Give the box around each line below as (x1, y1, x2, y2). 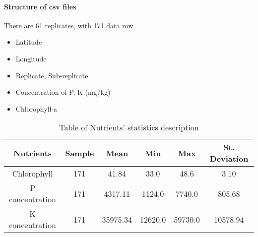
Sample (65, 147, 94, 159)
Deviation (209, 153, 249, 165)
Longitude (15, 53, 47, 63)
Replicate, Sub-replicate (15, 70, 88, 80)
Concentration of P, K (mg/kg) (15, 87, 111, 97)
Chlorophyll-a (15, 103, 58, 114)
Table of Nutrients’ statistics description (59, 121, 199, 133)
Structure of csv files (4, 1, 76, 11)
